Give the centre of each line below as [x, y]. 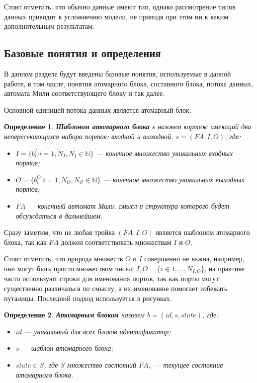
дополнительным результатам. [49, 26]
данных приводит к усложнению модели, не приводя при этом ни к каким [116, 16]
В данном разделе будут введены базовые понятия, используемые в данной [118, 73]
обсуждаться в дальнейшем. [59, 215]
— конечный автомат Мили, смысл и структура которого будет [129, 205]
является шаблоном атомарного [203, 232]
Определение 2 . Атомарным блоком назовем [75, 315]
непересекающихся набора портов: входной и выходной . [89, 136]
